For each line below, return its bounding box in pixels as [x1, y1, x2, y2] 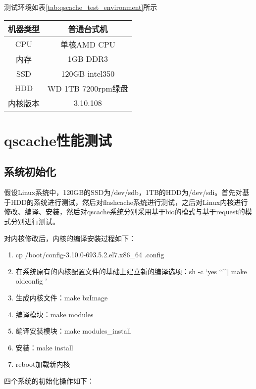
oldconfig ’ [15, 276, 47, 286]
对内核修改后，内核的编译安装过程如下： [4, 233, 136, 243]
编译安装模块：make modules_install [15, 326, 131, 336]
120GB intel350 [61, 67, 115, 79]
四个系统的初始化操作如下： [4, 375, 94, 386]
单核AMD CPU [60, 38, 115, 50]
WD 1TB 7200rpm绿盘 [48, 82, 128, 94]
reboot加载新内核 [15, 359, 70, 369]
